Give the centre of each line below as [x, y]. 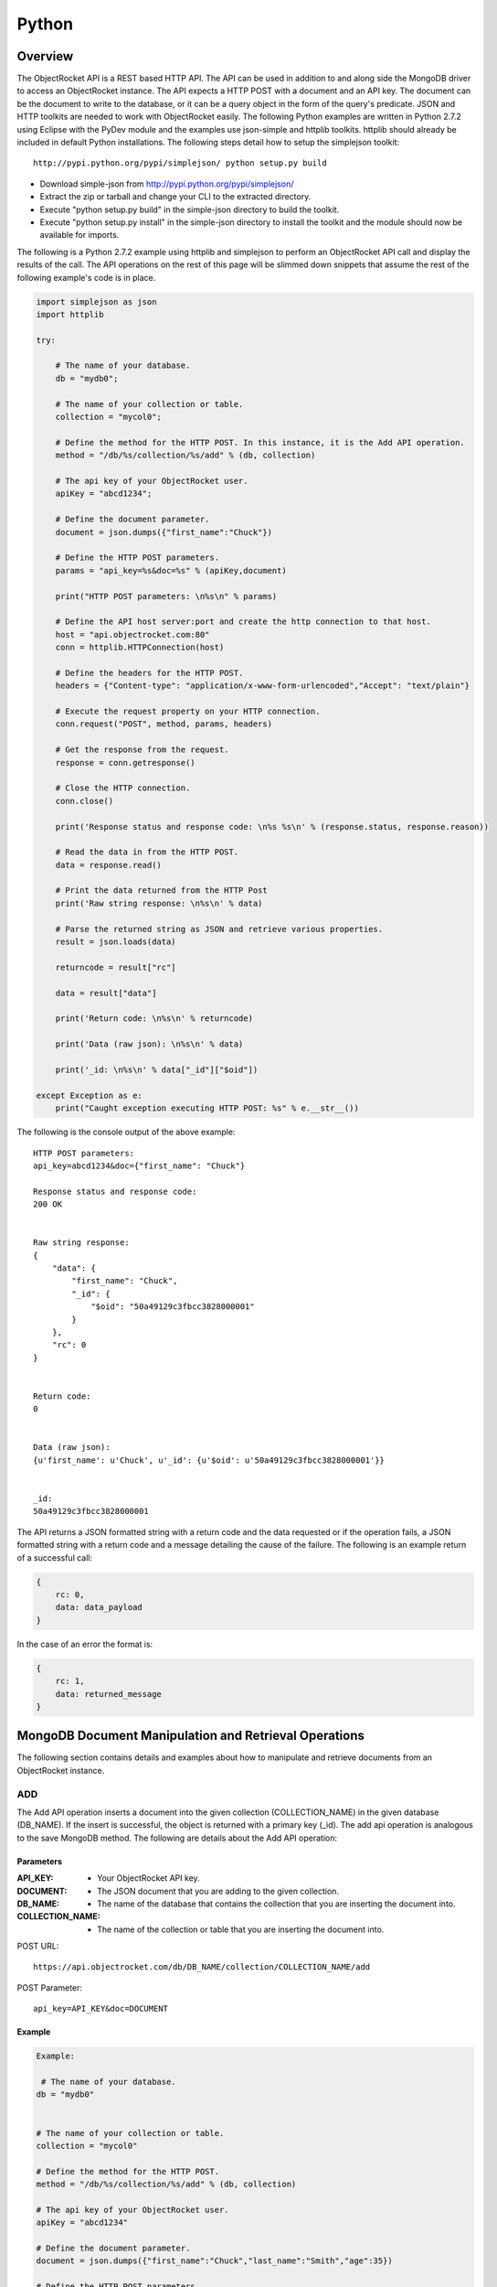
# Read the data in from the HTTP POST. [147, 852]
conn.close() [85, 801]
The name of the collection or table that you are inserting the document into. [241, 1929]
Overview [45, 56]
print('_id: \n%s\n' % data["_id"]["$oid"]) [157, 1069]
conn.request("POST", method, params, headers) [164, 724]
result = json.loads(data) [116, 942]
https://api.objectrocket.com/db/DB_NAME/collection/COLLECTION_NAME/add [202, 1967]
